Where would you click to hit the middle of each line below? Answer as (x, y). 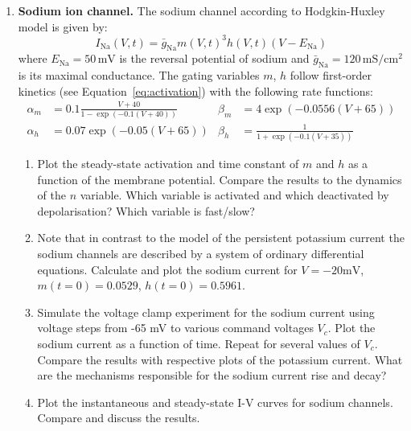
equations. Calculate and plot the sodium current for (167, 269)
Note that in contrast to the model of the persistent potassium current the (221, 238)
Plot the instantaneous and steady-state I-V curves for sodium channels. (215, 402)
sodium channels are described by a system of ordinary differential (201, 253)
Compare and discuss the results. (119, 418)
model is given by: (63, 26)
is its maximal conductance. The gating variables (139, 75)
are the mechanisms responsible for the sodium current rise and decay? (212, 375)
